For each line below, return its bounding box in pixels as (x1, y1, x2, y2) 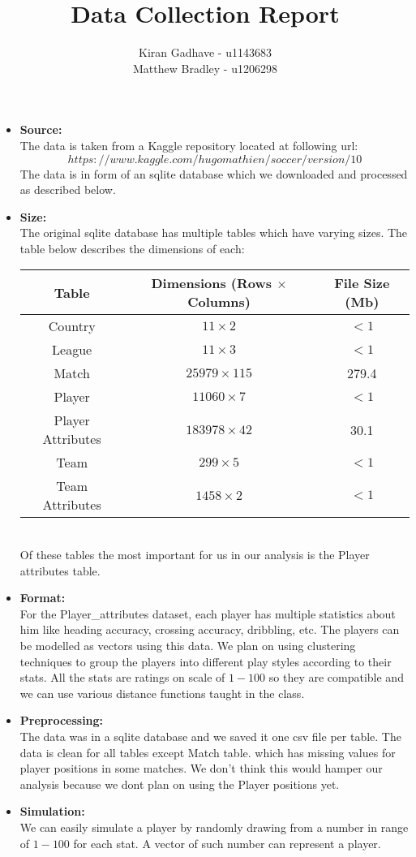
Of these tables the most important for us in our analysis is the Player (19, 546, 370, 563)
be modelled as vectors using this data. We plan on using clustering (19, 637, 356, 654)
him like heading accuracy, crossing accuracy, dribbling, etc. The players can (19, 621, 400, 638)
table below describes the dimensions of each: (19, 239, 245, 256)
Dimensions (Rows (151, 273, 272, 293)
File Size (334, 273, 390, 293)
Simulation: (19, 803, 85, 820)
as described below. (19, 181, 116, 198)
